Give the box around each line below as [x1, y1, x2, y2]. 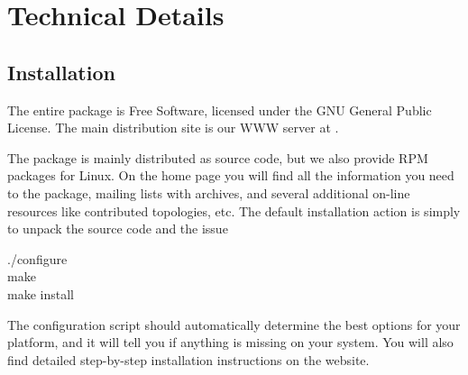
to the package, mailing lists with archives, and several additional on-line [7, 183, 410, 202]
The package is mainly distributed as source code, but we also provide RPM [7, 148, 428, 167]
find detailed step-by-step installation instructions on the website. [7, 350, 370, 369]
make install [7, 284, 74, 303]
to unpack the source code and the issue [7, 219, 228, 238]
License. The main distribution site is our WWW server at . [7, 118, 339, 137]
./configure [7, 249, 68, 268]
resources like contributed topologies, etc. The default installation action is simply [7, 201, 461, 220]
